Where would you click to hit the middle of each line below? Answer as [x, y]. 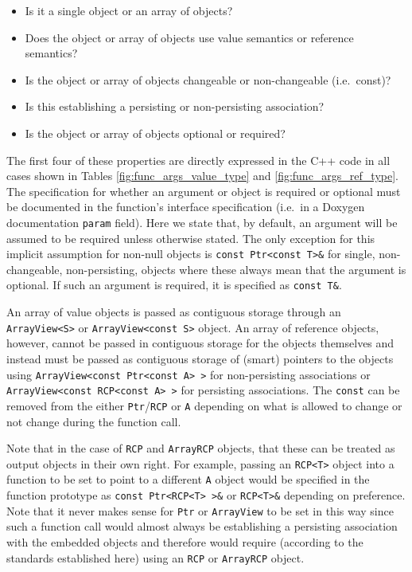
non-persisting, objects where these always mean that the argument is [236, 269]
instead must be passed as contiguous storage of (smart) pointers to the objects [200, 358]
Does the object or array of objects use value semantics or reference [189, 37]
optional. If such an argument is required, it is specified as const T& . [174, 285]
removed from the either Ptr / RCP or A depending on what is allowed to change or [204, 405]
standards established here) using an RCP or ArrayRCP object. [155, 557]
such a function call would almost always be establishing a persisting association [202, 526]
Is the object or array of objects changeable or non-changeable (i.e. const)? [208, 79]
